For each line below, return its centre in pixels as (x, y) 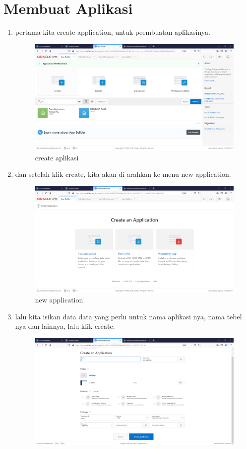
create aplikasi (57, 157)
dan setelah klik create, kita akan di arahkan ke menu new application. (123, 174)
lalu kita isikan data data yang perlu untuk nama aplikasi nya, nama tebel (128, 316)
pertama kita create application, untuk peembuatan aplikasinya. (113, 32)
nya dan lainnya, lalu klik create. (65, 326)
